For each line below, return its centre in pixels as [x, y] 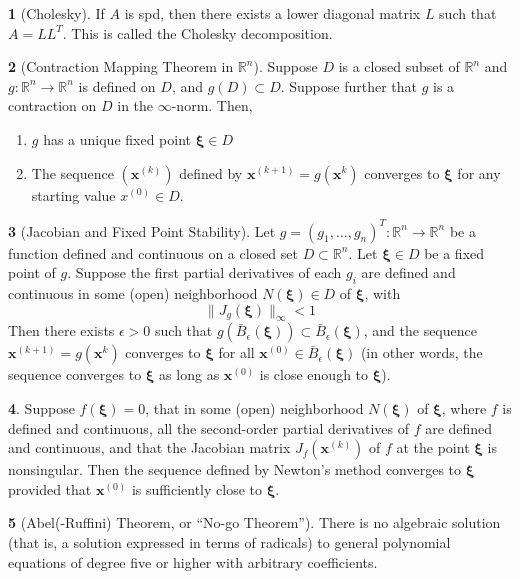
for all [236, 352]
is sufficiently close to [197, 488]
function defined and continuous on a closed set [153, 252]
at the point [433, 447]
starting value [73, 194]
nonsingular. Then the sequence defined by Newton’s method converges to [235, 469]
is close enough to [314, 374]
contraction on [52, 105]
